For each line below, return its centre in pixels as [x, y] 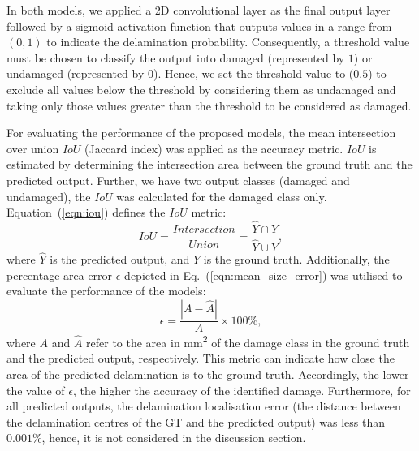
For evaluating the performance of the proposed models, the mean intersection [201, 133]
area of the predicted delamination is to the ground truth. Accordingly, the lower [208, 374]
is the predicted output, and [120, 259]
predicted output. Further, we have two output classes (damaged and [178, 180]
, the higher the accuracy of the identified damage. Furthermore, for [242, 390]
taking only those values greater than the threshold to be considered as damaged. [209, 105]
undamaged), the [49, 196]
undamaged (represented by [76, 73]
